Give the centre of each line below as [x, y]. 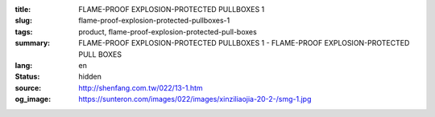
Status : [27, 77]
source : [28, 87]
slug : [23, 21]
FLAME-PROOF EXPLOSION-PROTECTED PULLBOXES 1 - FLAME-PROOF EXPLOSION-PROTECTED [244, 43]
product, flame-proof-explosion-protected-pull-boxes [168, 31]
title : [23, 9]
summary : [33, 43]
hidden [90, 77]
